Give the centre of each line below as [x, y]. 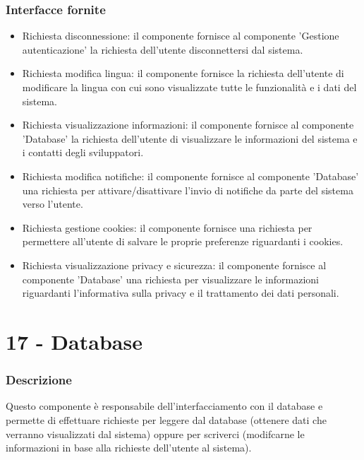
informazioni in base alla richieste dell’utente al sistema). [129, 448]
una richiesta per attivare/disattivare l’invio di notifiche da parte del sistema [188, 190]
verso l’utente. [53, 204]
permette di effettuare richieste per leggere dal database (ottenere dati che [166, 419]
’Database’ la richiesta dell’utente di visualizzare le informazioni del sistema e [190, 138]
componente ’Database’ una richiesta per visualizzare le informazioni [170, 279]
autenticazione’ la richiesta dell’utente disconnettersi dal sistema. [163, 49]
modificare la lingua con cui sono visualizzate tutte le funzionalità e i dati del [189, 87]
